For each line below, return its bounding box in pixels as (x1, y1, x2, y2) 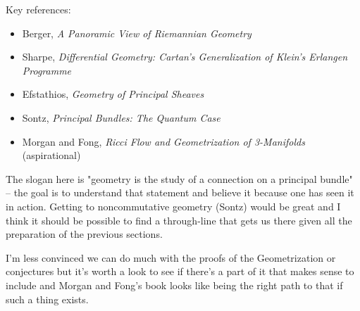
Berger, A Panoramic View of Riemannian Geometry (22, 25, 252, 40)
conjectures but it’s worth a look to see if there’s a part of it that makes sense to (6, 264, 354, 279)
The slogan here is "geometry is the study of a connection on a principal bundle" (6, 171, 353, 186)
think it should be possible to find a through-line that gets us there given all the (6, 212, 352, 227)
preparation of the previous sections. (6, 227, 163, 241)
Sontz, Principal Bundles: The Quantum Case (22, 110, 221, 125)
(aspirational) (22, 148, 81, 163)
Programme (22, 63, 72, 77)
